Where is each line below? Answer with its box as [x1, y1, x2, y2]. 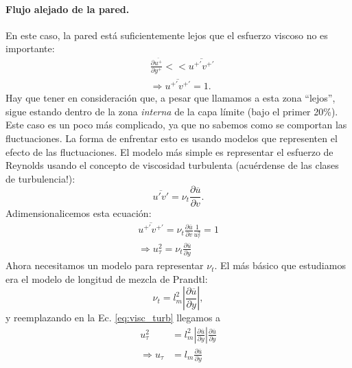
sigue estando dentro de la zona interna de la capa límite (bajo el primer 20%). [5, 104, 338, 118]
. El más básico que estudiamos [214, 258, 346, 273]
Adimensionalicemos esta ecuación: [5, 205, 152, 220]
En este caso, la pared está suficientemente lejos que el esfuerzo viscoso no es [5, 27, 328, 42]
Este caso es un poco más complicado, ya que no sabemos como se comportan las [5, 117, 347, 132]
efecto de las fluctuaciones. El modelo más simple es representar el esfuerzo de [5, 144, 333, 159]
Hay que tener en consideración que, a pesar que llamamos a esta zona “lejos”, [5, 91, 336, 105]
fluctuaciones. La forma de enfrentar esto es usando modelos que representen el [5, 131, 338, 146]
